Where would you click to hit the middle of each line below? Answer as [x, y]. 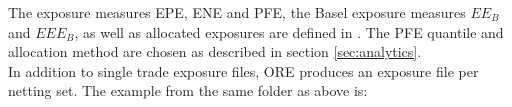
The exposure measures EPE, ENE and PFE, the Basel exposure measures [237, 12]
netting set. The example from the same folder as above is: [188, 90]
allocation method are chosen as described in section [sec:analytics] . [215, 51]
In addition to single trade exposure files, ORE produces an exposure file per [243, 70]
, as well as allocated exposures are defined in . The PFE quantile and [289, 31]
